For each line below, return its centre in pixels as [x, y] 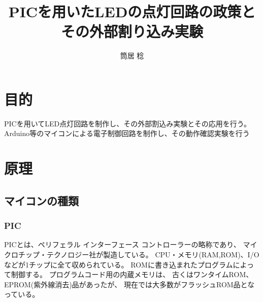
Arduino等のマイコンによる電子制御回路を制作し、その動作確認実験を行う [127, 133]
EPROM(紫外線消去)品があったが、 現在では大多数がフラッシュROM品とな [129, 284]
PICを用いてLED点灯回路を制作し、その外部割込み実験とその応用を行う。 [127, 123]
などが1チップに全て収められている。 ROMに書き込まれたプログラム [119, 264]
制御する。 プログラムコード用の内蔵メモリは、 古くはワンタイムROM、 [132, 274]
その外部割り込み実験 [132, 31]
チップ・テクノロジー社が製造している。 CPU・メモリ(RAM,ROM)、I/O [139, 254]
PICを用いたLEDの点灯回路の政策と [132, 11]
